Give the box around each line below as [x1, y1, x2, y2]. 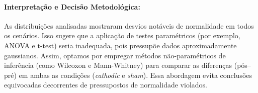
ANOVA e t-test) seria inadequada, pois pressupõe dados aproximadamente [4, 40, 237, 50]
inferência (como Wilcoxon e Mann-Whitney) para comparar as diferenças [4, 60, 232, 70]
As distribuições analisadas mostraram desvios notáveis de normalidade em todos [4, 20, 254, 31]
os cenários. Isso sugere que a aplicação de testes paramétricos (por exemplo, [4, 30, 240, 41]
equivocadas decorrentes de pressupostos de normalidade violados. [4, 79, 207, 90]
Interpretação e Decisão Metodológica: [4, 1, 140, 12]
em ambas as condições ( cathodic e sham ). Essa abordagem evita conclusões [19, 69, 252, 80]
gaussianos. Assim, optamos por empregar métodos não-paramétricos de [4, 50, 226, 60]
